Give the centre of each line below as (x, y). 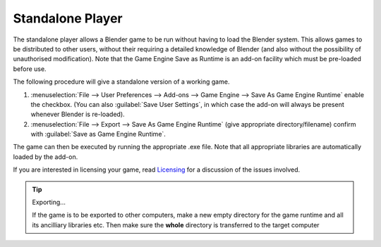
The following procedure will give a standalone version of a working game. (121, 82)
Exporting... (49, 202)
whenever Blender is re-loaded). (78, 114)
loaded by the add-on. (46, 157)
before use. (30, 69)
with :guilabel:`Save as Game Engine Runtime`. (98, 134)
